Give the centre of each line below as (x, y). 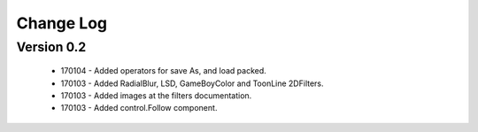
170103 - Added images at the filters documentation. (156, 95)
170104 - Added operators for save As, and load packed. (164, 71)
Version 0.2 (51, 47)
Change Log (62, 23)
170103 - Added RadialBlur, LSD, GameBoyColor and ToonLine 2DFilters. (192, 83)
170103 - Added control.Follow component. (139, 108)
